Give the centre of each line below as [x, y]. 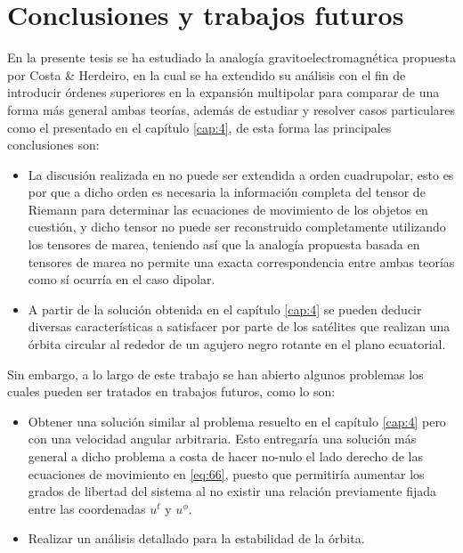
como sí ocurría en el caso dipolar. [122, 279]
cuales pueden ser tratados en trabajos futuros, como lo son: [171, 391]
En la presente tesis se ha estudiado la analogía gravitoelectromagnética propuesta [232, 57]
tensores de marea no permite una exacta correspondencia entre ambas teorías [241, 261]
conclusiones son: [53, 145]
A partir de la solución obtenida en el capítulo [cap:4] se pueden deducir [225, 309]
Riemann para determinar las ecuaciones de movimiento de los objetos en [228, 209]
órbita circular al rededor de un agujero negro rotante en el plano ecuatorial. [237, 344]
